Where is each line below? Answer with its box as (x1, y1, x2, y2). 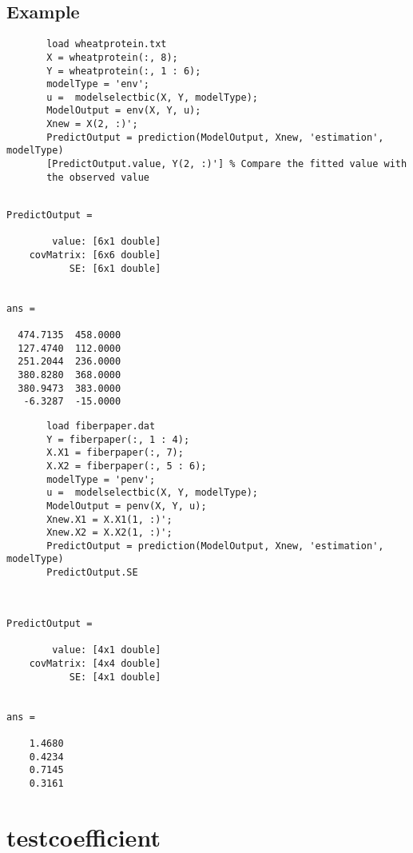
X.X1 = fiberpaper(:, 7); (46, 447, 184, 459)
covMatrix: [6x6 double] (29, 249, 161, 261)
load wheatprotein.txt (46, 38, 167, 50)
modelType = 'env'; (46, 78, 149, 90)
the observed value (46, 171, 149, 183)
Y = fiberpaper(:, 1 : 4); (46, 433, 190, 445)
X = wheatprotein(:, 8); (46, 51, 178, 63)
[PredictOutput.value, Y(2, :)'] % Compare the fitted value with (46, 158, 407, 170)
